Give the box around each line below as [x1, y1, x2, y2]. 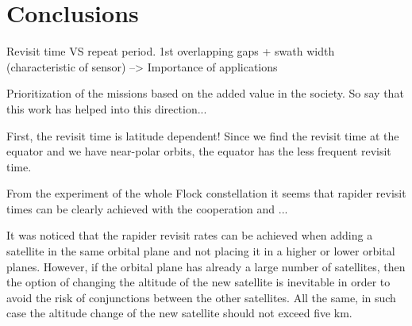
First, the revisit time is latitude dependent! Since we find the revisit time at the [6, 127, 399, 144]
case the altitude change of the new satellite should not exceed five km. [6, 305, 352, 321]
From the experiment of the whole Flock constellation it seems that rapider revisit [6, 185, 406, 201]
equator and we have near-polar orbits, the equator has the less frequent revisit [6, 143, 391, 159]
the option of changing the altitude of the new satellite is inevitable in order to [6, 274, 391, 290]
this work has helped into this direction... [6, 100, 207, 117]
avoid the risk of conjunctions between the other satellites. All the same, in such [6, 289, 396, 305]
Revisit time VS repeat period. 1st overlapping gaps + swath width [6, 43, 335, 59]
